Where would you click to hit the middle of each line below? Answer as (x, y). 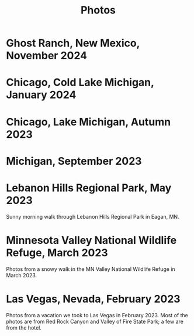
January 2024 (41, 95)
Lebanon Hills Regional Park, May (89, 188)
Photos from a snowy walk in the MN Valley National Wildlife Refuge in (91, 269)
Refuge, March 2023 (57, 252)
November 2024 (47, 56)
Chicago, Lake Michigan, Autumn (89, 122)
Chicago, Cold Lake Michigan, (80, 82)
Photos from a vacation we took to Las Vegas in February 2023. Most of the (97, 315)
